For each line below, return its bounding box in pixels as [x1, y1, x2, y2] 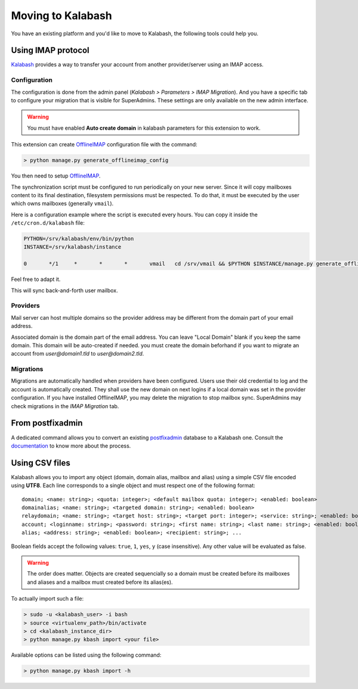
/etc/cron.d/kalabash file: [11, 219, 85, 226]
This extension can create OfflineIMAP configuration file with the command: [11, 141, 197, 148]
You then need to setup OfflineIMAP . [11, 172, 101, 179]
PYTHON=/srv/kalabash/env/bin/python [23, 235, 134, 242]
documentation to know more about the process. [11, 442, 131, 449]
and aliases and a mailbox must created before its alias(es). [27, 578, 173, 586]
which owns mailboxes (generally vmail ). [11, 200, 114, 207]
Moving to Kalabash [11, 9, 113, 22]
